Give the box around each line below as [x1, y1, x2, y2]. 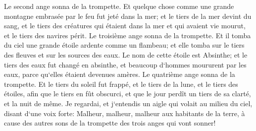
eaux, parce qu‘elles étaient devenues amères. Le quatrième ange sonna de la [4, 69, 235, 79]
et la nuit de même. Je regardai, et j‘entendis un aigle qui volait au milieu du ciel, [4, 98, 253, 108]
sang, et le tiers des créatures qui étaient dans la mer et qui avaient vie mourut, [4, 20, 246, 31]
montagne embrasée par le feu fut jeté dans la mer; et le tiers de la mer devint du [4, 10, 252, 21]
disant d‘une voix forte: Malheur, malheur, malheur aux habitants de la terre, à [4, 108, 245, 118]
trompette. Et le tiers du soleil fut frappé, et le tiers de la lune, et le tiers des [4, 78, 238, 89]
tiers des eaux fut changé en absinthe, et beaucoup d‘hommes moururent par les [4, 59, 247, 69]
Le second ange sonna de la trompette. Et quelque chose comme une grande [4, 1, 234, 11]
